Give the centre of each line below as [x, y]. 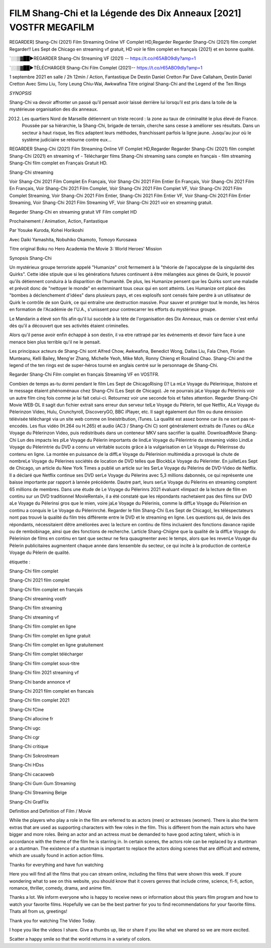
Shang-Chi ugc [25, 728]
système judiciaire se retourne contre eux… [67, 140]
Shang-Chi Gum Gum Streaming [43, 783]
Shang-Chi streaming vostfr [38, 599]
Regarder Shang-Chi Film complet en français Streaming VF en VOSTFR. [84, 374]
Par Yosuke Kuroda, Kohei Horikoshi [46, 230]
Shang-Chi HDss [27, 765]
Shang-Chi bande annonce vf [40, 682]
